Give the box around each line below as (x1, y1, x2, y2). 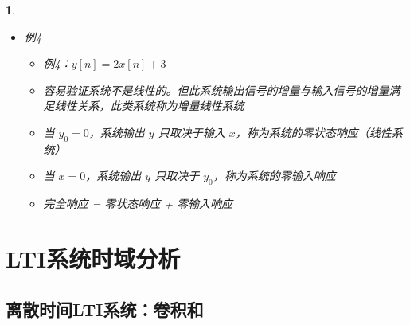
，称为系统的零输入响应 (213, 167, 336, 184)
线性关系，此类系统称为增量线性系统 (54, 97, 244, 114)
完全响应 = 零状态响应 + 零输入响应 (43, 195, 233, 212)
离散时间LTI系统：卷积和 (6, 296, 204, 321)
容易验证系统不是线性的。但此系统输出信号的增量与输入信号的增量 (43, 81, 389, 98)
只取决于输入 (158, 123, 225, 140)
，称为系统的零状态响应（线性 (235, 123, 392, 140)
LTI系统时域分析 (6, 241, 181, 274)
